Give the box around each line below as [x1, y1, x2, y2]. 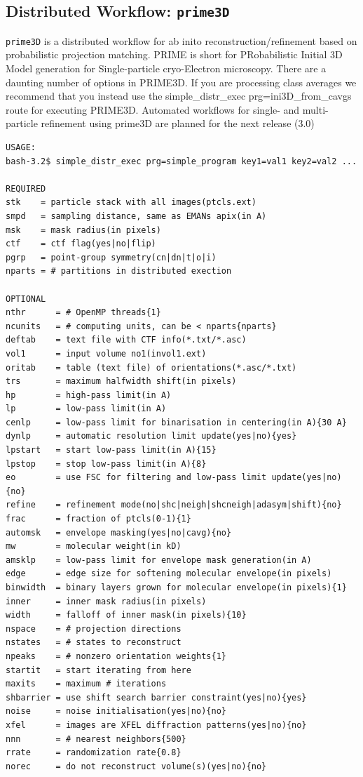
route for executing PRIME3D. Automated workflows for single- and [6, 102, 300, 117]
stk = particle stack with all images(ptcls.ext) [6, 197, 256, 208]
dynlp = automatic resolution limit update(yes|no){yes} [6, 431, 297, 441]
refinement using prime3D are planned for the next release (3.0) [41, 116, 315, 131]
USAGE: [6, 142, 36, 152]
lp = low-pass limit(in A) [6, 404, 167, 414]
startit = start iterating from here [6, 665, 191, 675]
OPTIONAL [6, 293, 46, 304]
